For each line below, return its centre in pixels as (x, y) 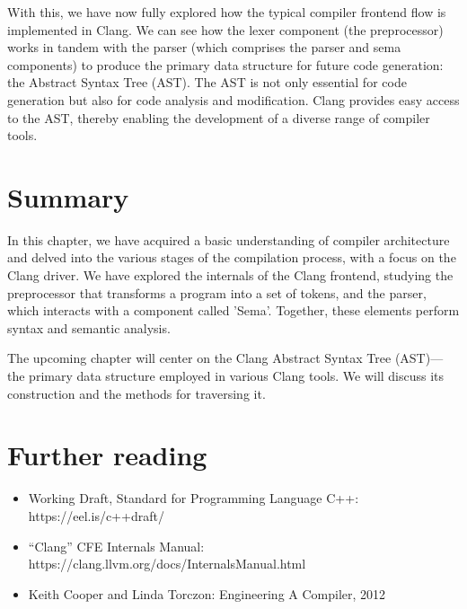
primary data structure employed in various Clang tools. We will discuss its (237, 376)
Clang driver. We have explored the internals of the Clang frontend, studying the (230, 275)
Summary (68, 196)
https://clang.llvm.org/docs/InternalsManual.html (167, 564)
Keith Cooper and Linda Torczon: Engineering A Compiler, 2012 (207, 593)
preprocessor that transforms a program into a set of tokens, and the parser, (217, 292)
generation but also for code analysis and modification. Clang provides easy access (233, 99)
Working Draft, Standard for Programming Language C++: (194, 498)
